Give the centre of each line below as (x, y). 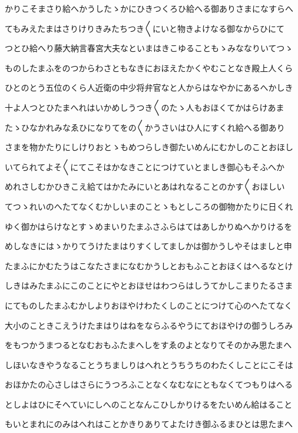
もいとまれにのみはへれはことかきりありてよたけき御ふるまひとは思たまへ (149, 424)
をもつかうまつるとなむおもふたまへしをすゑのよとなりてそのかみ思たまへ (148, 345)
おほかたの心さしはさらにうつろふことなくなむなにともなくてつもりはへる (149, 384)
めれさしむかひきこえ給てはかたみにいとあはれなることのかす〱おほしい (145, 186)
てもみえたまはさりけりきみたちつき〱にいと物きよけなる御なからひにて (145, 28)
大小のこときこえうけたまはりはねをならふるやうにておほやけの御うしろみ (149, 325)
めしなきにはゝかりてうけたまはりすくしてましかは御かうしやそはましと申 (148, 246)
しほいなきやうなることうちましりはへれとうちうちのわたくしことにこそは (149, 364)
